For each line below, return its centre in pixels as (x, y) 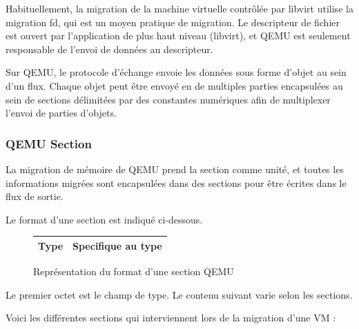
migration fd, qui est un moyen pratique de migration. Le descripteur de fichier (173, 22)
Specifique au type (117, 245)
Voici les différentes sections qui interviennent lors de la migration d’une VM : (171, 318)
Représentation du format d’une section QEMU (134, 271)
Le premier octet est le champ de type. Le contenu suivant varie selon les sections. (179, 294)
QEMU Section (49, 143)
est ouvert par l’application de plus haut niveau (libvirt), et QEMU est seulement (178, 36)
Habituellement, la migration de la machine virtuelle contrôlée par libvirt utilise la (179, 8)
